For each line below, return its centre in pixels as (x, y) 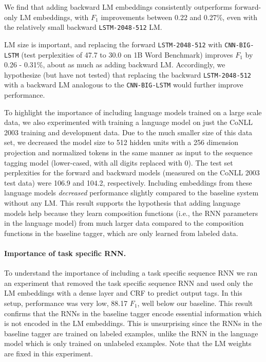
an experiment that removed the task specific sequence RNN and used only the (129, 283)
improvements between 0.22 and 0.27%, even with (179, 17)
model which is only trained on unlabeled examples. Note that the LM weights (128, 343)
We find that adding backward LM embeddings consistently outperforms (118, 7)
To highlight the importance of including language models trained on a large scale (133, 112)
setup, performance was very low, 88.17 (66, 303)
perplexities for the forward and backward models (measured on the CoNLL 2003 (132, 173)
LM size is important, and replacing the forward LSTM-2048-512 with (113, 44)
